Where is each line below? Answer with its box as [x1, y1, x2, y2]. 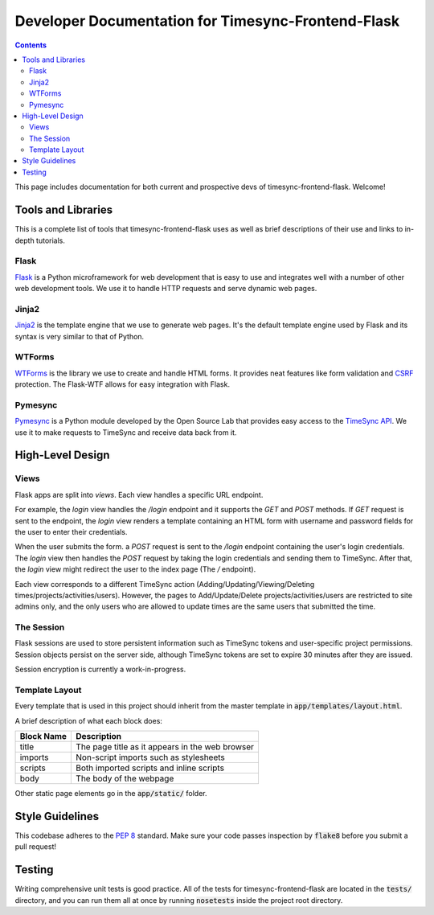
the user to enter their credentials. [14, 527, 128, 536]
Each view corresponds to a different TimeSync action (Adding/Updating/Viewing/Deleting [14, 579, 315, 589]
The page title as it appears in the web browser [76, 741, 255, 753]
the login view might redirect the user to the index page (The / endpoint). [14, 564, 256, 574]
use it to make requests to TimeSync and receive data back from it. [14, 427, 237, 437]
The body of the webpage [76, 773, 174, 784]
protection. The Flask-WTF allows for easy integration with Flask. [14, 380, 231, 389]
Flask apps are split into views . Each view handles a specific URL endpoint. [14, 490, 264, 499]
